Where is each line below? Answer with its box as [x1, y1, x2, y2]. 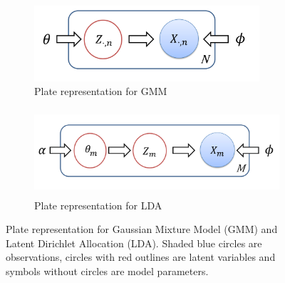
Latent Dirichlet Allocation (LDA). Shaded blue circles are [6, 235, 262, 250]
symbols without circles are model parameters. [6, 263, 209, 278]
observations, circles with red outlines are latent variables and [6, 249, 276, 264]
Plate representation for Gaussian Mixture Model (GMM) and [6, 222, 278, 237]
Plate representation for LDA [34, 197, 162, 212]
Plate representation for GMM [34, 84, 167, 99]
